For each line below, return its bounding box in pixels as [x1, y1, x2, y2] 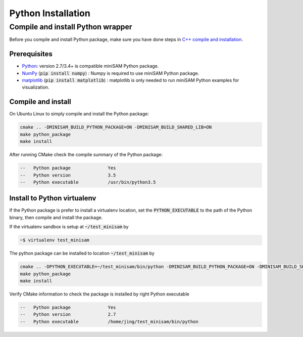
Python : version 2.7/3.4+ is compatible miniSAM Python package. [22, 63, 159, 69]
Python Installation [9, 8, 90, 19]
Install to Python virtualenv [9, 194, 96, 202]
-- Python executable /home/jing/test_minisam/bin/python [20, 319, 199, 324]
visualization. [22, 84, 49, 91]
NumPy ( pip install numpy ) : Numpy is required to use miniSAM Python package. [22, 70, 199, 76]
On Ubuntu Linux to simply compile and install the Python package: [9, 111, 149, 117]
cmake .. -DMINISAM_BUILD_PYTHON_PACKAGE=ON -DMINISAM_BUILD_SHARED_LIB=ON [20, 124, 212, 130]
